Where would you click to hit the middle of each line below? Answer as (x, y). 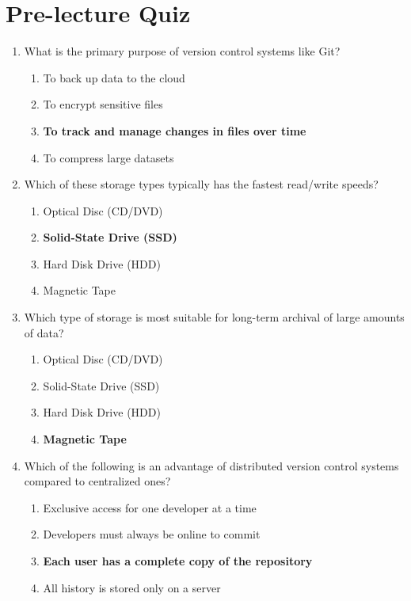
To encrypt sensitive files (103, 104)
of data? (44, 332)
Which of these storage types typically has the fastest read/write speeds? (201, 184)
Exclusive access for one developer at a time (150, 507)
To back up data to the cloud (114, 77)
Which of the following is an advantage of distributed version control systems (211, 465)
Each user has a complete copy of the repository (178, 561)
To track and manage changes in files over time (175, 130)
